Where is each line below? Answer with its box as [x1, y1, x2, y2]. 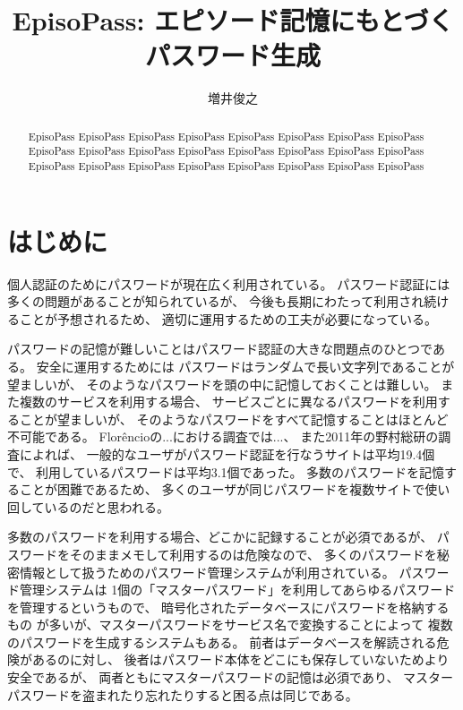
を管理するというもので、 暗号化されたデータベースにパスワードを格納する [7, 597, 450, 616]
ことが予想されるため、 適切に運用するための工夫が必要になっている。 [19, 309, 437, 328]
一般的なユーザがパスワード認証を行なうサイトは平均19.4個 [86, 444, 435, 463]
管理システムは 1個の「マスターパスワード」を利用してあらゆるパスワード [19, 580, 456, 599]
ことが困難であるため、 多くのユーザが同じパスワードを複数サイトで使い [19, 480, 450, 499]
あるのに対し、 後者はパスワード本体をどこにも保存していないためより [31, 650, 450, 669]
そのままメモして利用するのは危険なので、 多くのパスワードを [69, 544, 437, 563]
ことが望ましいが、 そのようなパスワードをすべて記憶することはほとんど [19, 409, 449, 428]
